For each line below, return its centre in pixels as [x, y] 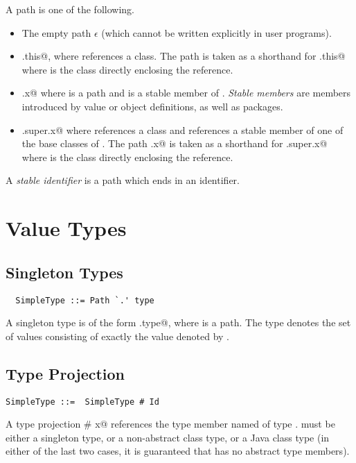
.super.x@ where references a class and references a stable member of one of [183, 129]
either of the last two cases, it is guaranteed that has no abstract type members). [178, 451]
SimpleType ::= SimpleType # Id [82, 402]
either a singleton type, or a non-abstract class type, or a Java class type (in [168, 437]
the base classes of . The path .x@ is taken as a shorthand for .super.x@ [175, 143]
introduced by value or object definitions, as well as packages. [152, 106]
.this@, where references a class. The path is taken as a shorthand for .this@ [184, 56]
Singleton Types [64, 272]
